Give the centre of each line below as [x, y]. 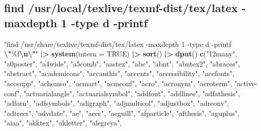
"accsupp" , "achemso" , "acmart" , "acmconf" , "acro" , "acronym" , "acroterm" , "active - [131, 83]
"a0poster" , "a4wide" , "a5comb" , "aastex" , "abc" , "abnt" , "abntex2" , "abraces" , [122, 63]
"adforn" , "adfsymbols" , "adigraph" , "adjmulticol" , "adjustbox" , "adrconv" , [117, 103]
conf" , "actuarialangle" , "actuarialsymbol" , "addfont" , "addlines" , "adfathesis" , [122, 93]
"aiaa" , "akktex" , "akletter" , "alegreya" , [63, 123]
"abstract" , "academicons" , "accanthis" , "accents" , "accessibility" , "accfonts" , [119, 73]
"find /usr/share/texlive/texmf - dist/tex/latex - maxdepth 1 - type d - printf [118, 44]
